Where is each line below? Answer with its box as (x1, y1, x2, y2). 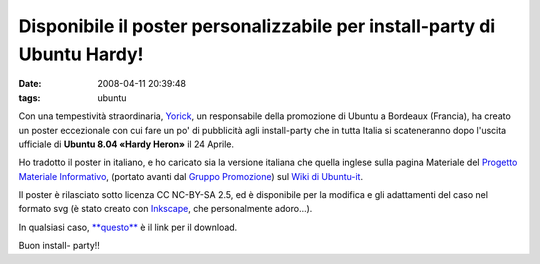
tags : (18, 91, 41, 104)
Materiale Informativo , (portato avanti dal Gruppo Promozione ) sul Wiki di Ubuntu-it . (18, 170, 364, 182)
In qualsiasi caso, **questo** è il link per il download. (18, 221, 238, 233)
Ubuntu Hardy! (18, 43, 144, 65)
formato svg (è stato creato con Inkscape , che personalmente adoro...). (18, 203, 313, 215)
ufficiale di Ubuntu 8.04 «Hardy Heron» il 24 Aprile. (18, 138, 235, 150)
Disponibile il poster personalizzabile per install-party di (18, 15, 496, 37)
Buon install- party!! (18, 240, 100, 252)
